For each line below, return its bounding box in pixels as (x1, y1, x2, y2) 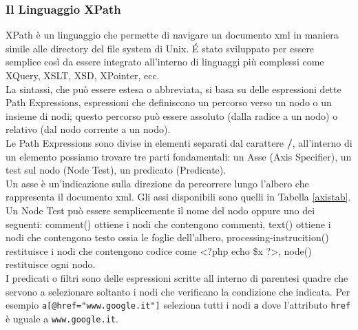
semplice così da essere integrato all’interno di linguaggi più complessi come (6, 54, 324, 69)
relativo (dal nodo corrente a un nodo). (6, 122, 171, 136)
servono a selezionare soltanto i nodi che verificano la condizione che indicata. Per (6, 284, 350, 298)
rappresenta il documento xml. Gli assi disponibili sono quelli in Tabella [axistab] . (6, 189, 351, 204)
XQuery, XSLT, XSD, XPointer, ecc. (6, 68, 160, 82)
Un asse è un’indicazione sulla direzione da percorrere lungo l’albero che (6, 176, 309, 190)
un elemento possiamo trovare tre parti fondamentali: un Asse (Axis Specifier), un (6, 149, 352, 163)
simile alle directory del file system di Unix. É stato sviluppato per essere (6, 41, 315, 55)
